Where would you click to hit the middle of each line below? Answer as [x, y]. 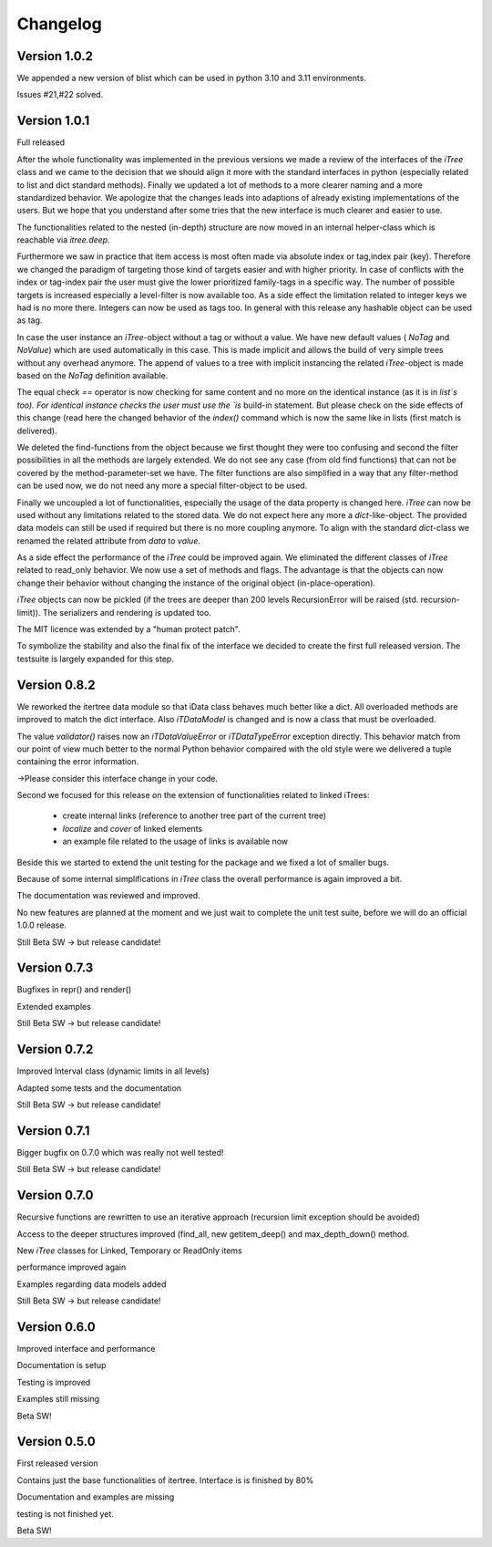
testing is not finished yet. [65, 1513]
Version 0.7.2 [55, 1049]
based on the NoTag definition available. [92, 375]
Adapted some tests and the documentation [99, 1088]
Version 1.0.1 [53, 121]
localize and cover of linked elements [133, 828]
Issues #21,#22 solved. [60, 95]
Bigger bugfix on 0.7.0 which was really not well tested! [120, 1152]
